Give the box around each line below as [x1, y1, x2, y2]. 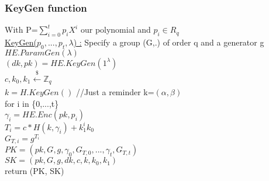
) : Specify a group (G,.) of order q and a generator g [73, 36, 264, 48]
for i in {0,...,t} [5, 97, 59, 109]
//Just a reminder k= [75, 86, 154, 98]
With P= [5, 23, 38, 36]
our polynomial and [80, 23, 151, 36]
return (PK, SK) [5, 165, 64, 177]
